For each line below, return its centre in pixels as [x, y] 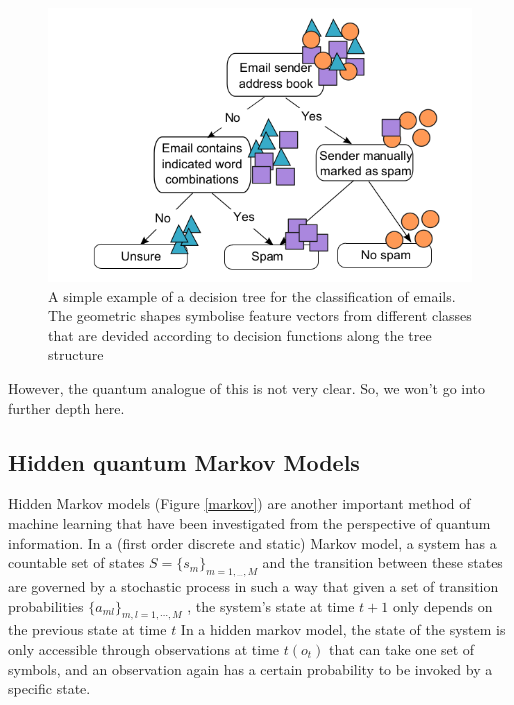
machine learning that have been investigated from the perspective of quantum [249, 523]
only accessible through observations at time [144, 649]
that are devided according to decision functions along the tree [240, 334]
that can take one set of [402, 649]
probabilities [46, 605]
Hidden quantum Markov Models [184, 461]
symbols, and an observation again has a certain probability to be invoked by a [250, 668]
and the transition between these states [382, 562]
